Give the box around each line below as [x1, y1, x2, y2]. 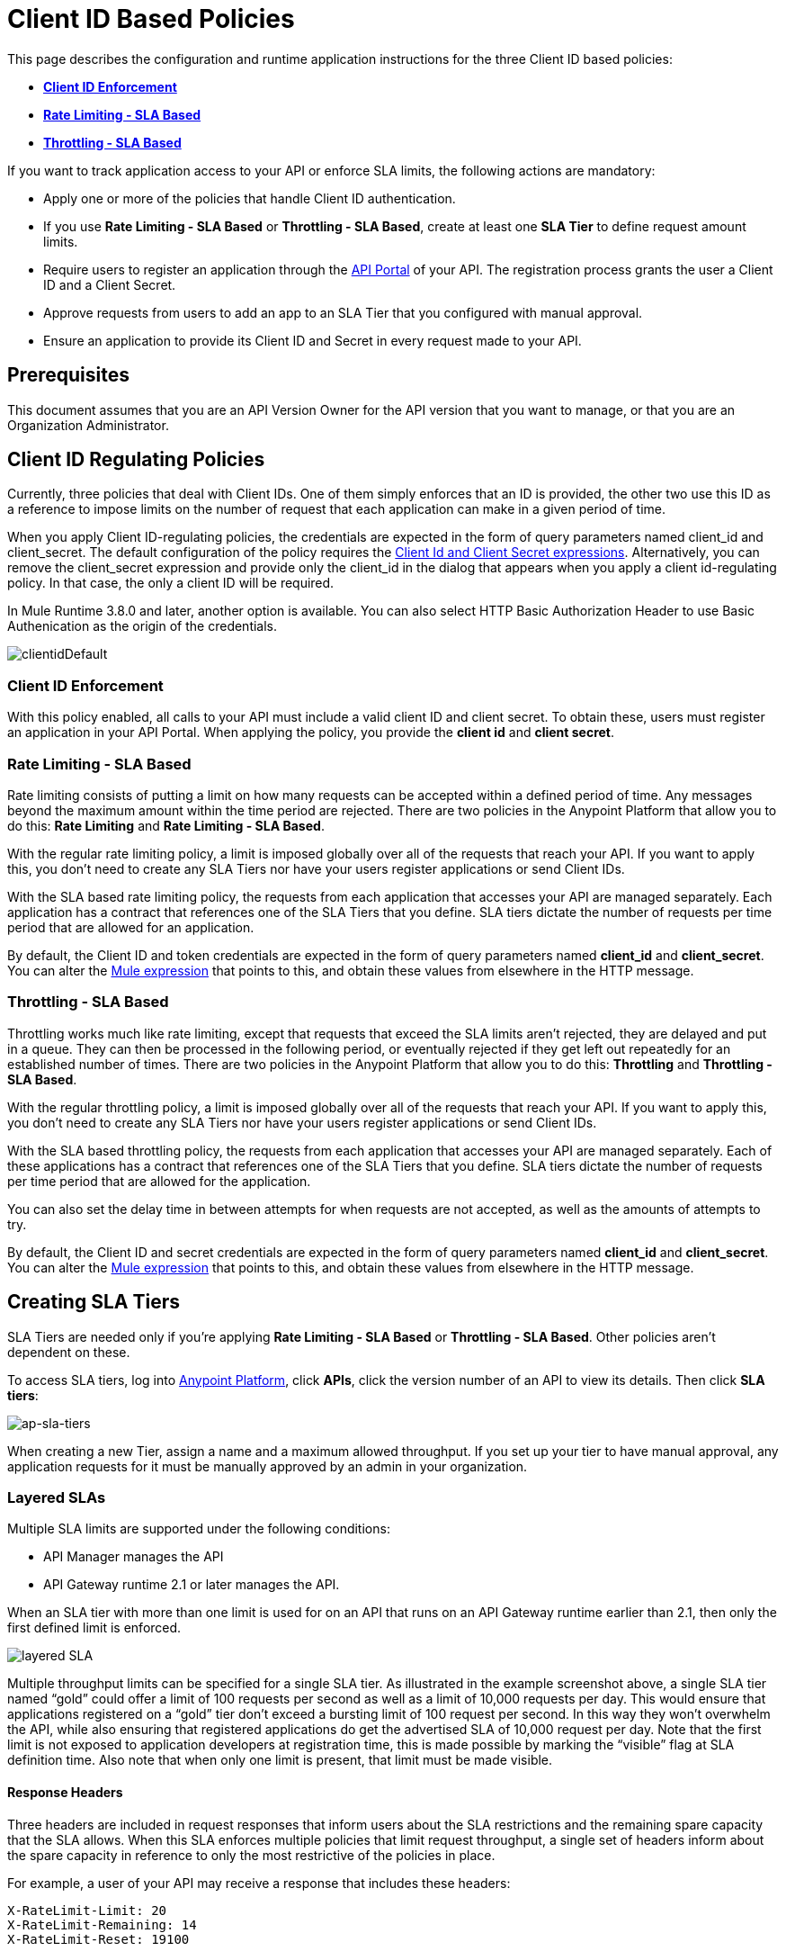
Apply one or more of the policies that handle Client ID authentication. [43, 190, 456, 206]
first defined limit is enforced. [7, 1620, 182, 1636]
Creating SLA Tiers [7, 1290, 180, 1314]
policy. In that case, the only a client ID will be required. [7, 575, 335, 591]
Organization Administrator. [7, 417, 169, 433]
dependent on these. [7, 1344, 130, 1360]
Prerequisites [7, 364, 130, 387]
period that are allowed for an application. [7, 919, 255, 935]
